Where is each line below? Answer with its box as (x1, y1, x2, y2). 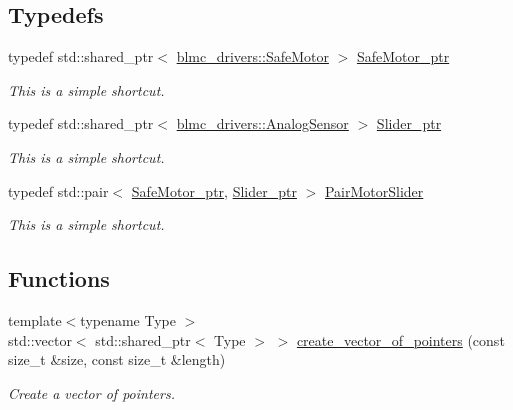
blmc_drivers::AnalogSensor (176, 113, 349, 134)
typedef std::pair (8, 180, 109, 201)
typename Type (80, 309, 176, 330)
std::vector (8, 329, 72, 350)
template (8, 309, 62, 330)
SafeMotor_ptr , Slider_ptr (131, 180, 297, 201)
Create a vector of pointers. (8, 382, 175, 403)
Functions (8, 263, 110, 294)
